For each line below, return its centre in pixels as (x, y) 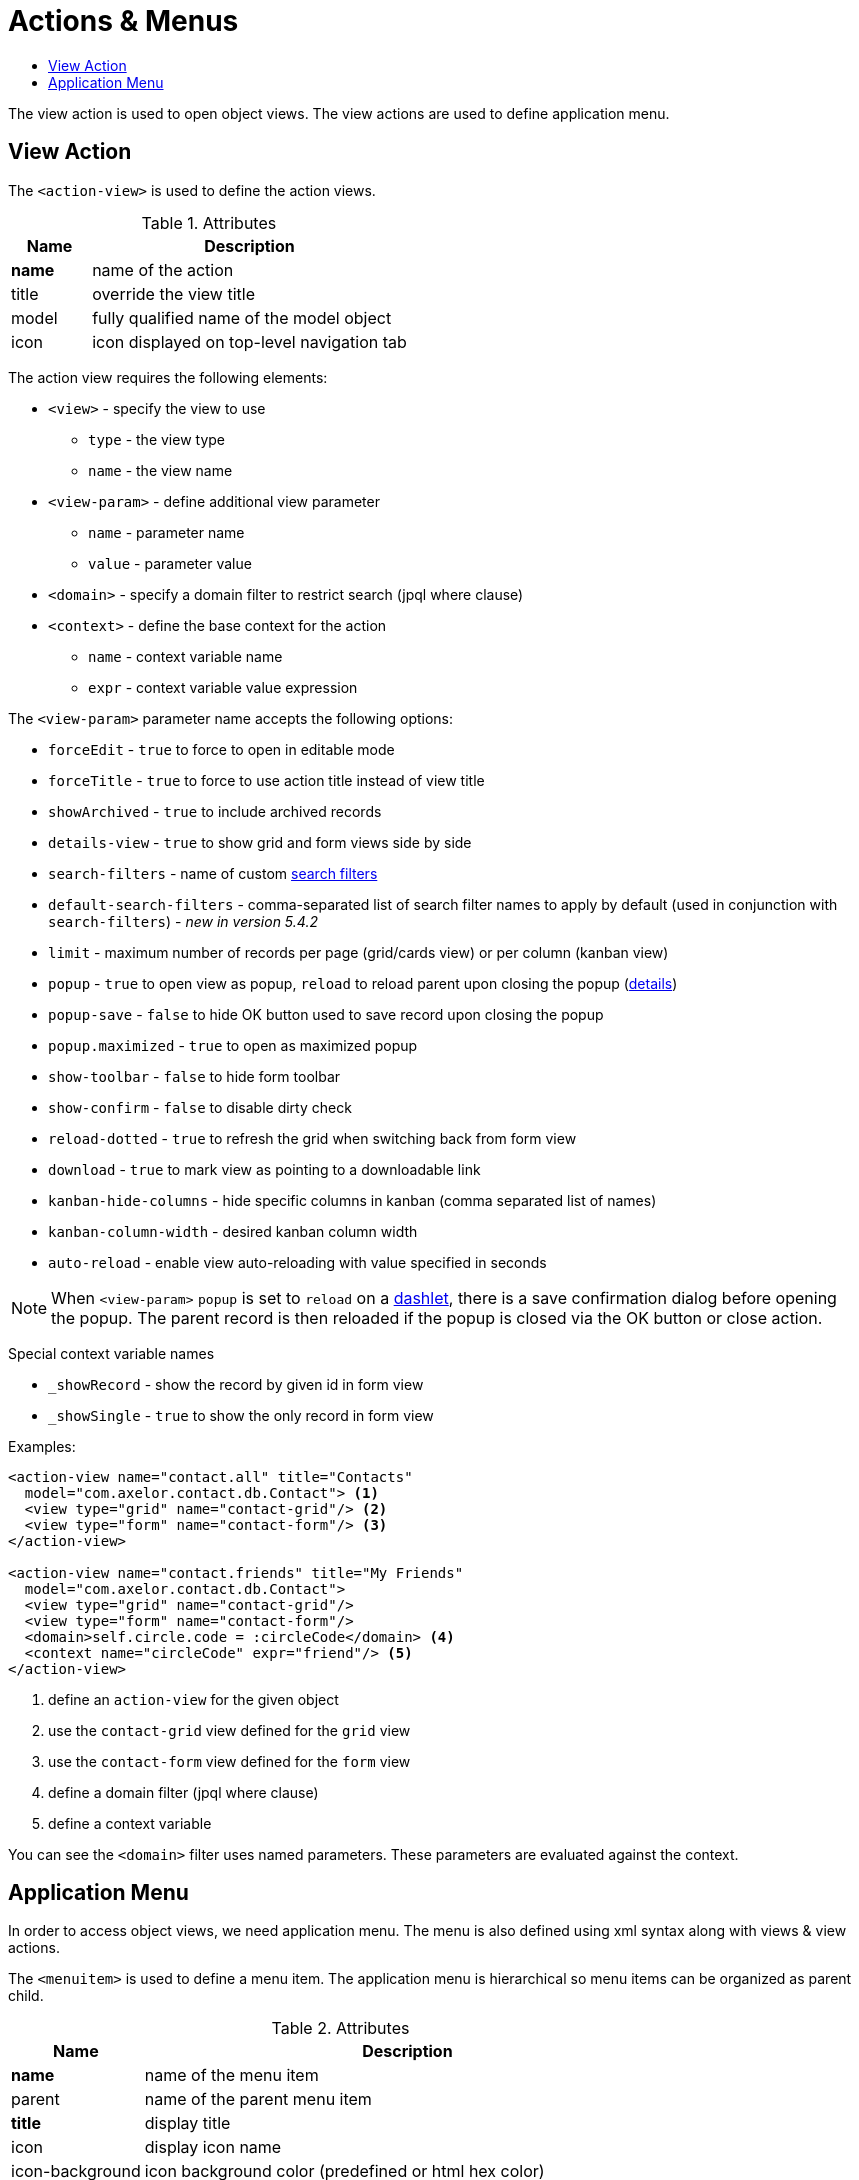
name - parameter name (166, 532)
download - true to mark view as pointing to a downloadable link (264, 1169)
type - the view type (157, 439)
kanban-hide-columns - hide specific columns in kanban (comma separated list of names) (352, 1200)
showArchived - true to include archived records (215, 811)
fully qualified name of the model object (242, 317)
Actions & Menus (123, 21)
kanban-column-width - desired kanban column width (233, 1231)
